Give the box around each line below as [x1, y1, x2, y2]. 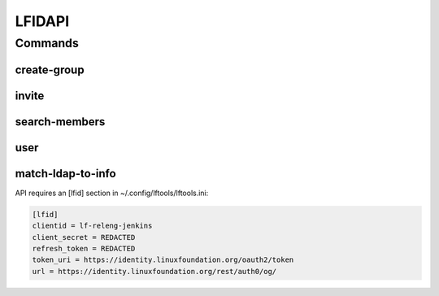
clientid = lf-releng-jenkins [32, 221, 153, 231]
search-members [15, 115, 106, 128]
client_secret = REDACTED [32, 233, 136, 242]
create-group [15, 63, 85, 76]
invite [15, 89, 45, 102]
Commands [15, 36, 79, 50]
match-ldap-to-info [15, 167, 117, 181]
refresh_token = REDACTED [32, 244, 136, 253]
